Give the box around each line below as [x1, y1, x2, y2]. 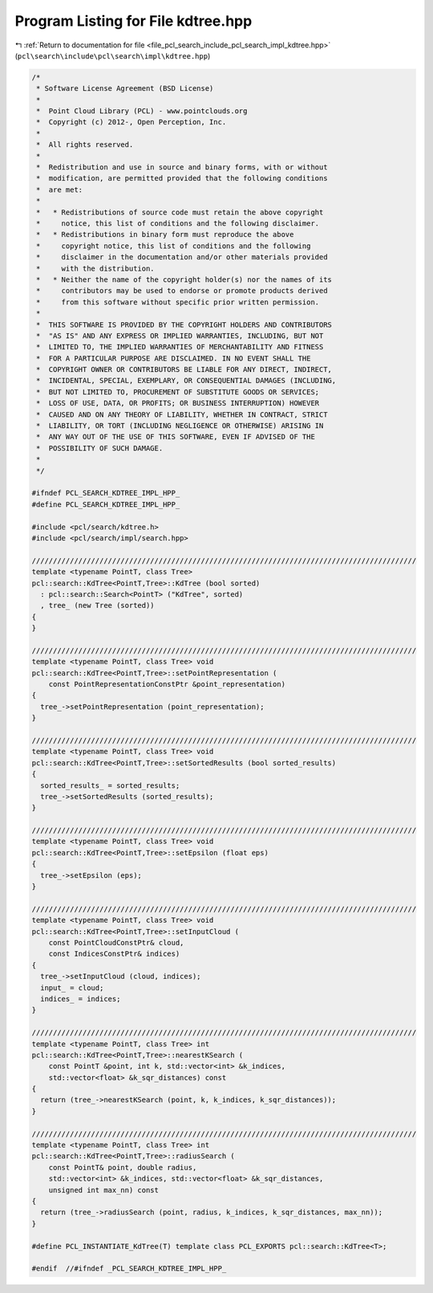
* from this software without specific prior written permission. [36, 297, 320, 307]
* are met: [36, 185, 83, 194]
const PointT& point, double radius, [48, 1163, 197, 1172]
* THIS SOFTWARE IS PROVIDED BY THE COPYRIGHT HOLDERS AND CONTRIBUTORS [36, 320, 333, 329]
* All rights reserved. [36, 141, 134, 149]
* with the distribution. [36, 263, 156, 273]
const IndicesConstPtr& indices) [48, 949, 180, 959]
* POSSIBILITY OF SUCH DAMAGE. [36, 443, 164, 453]
